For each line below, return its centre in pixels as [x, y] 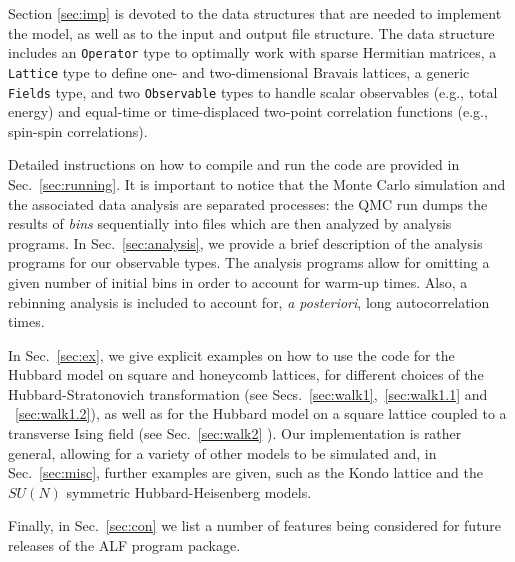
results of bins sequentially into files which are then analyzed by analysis [230, 223]
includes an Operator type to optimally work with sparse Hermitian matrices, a [252, 52]
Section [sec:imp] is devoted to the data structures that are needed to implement [255, 13]
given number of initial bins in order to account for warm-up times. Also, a [238, 281]
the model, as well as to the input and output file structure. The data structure [251, 32]
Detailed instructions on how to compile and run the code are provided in [234, 164]
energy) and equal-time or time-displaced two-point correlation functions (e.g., [248, 111]
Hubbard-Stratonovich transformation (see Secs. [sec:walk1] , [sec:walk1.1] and [248, 393]
